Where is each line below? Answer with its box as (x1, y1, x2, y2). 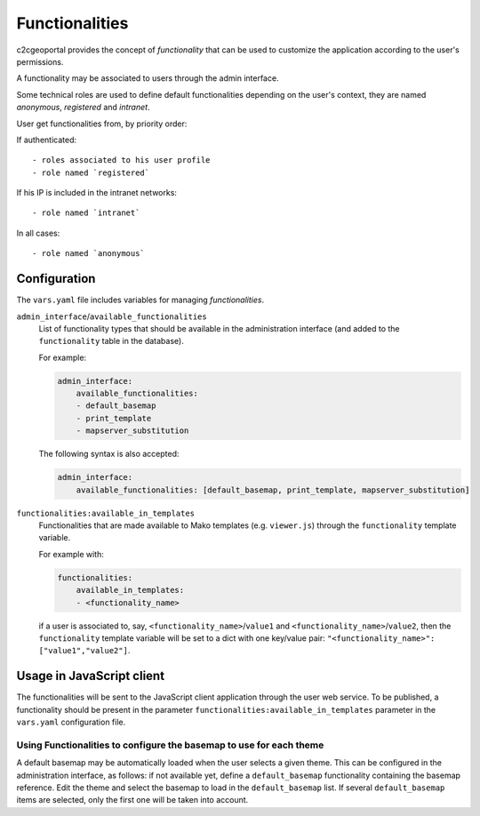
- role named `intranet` (32, 208, 140, 218)
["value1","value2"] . (38, 645, 131, 656)
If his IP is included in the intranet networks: (16, 188, 178, 198)
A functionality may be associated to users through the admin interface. (16, 73, 279, 84)
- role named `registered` (32, 167, 150, 178)
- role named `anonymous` (32, 249, 146, 259)
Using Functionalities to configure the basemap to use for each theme (16, 739, 324, 751)
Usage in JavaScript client (16, 668, 164, 684)
